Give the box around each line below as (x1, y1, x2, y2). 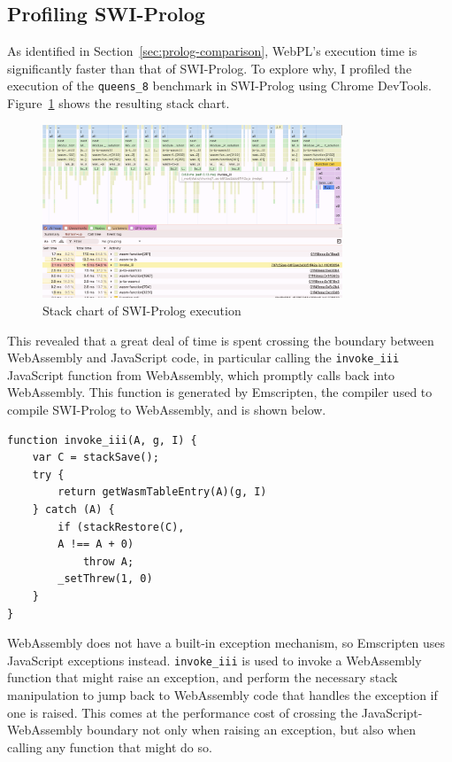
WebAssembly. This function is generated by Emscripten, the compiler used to (7, 383, 433, 401)
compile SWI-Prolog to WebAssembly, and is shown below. (7, 400, 326, 419)
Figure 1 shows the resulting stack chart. (7, 94, 230, 113)
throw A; (82, 555, 134, 568)
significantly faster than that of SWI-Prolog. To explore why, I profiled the (7, 58, 412, 77)
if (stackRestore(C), (57, 520, 185, 533)
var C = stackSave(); (32, 451, 159, 464)
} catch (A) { (32, 502, 115, 516)
